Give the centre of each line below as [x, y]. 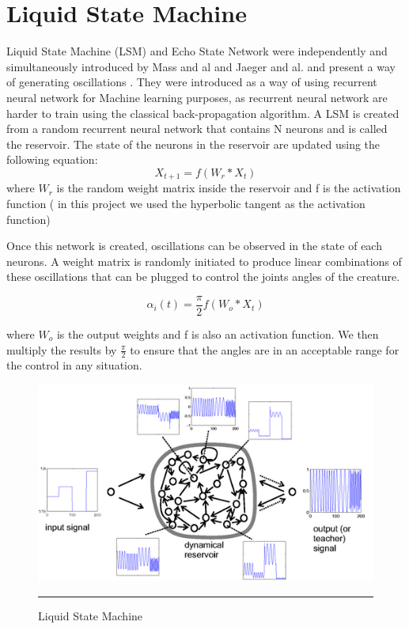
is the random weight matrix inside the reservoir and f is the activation [229, 188]
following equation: [52, 159]
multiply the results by [62, 349]
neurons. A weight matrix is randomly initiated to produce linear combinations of [204, 261]
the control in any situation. [74, 365]
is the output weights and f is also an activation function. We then [218, 333]
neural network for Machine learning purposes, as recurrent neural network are [197, 97]
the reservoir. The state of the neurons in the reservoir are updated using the [193, 144]
